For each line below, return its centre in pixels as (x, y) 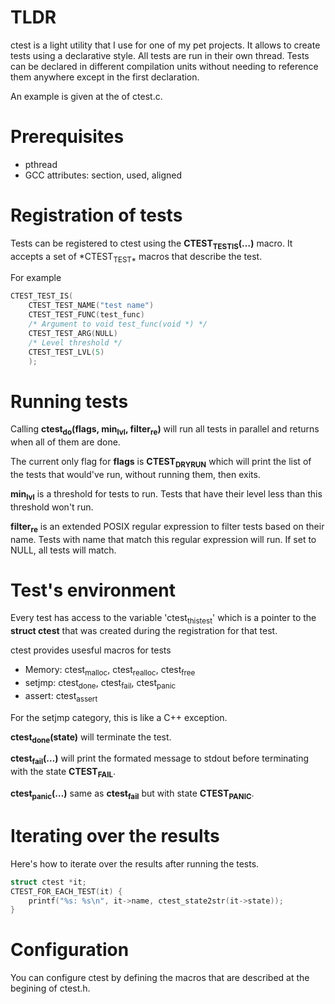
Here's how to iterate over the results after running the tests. (135, 863)
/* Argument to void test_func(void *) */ (118, 324)
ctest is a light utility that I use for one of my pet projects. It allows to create (165, 45)
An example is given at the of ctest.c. (86, 96)
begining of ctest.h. (50, 988)
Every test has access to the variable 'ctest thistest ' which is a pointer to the (163, 619)
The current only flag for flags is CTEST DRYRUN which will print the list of (161, 463)
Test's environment (93, 590)
